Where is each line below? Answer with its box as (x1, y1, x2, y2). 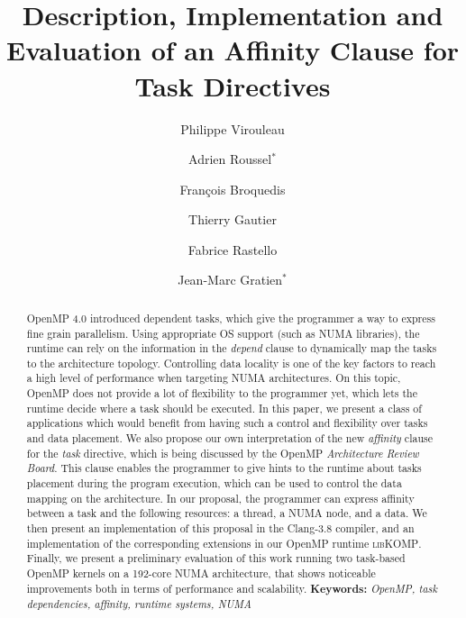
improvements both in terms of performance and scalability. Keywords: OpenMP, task (26, 580, 437, 596)
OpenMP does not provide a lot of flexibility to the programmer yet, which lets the (26, 386, 417, 401)
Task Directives (134, 67, 331, 104)
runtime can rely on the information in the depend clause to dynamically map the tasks (26, 341, 437, 356)
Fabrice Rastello (187, 240, 278, 259)
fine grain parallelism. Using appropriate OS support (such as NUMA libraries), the (26, 325, 420, 341)
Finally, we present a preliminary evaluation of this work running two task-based (26, 550, 406, 566)
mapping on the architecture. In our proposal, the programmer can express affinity (26, 490, 415, 505)
